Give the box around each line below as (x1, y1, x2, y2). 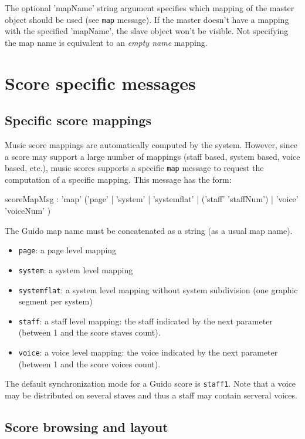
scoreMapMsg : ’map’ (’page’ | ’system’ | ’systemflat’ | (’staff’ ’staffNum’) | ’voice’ (5, 193, 299, 205)
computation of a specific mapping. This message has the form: (5, 173, 232, 185)
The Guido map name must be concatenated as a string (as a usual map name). (5, 224, 293, 236)
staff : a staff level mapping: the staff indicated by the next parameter (18, 314, 273, 327)
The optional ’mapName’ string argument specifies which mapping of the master (5, 2, 294, 14)
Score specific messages (5, 71, 196, 95)
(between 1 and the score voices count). (18, 357, 161, 370)
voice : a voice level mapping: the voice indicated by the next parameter (18, 346, 278, 358)
